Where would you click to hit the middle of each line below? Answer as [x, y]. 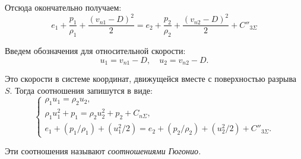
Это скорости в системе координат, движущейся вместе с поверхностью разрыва [151, 78]
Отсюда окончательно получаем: [63, 7]
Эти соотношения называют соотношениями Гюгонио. [103, 151]
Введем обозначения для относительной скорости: [95, 50]
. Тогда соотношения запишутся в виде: [81, 90]
